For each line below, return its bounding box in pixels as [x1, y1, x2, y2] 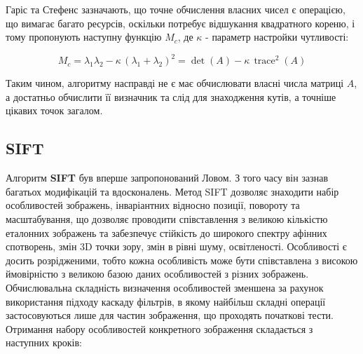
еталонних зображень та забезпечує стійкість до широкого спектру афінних [6, 225, 327, 240]
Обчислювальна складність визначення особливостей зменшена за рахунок [6, 280, 324, 295]
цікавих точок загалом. [6, 103, 103, 118]
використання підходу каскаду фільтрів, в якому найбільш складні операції [6, 294, 326, 308]
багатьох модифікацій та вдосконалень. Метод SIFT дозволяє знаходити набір [6, 184, 339, 198]
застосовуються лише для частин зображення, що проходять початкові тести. [6, 308, 334, 322]
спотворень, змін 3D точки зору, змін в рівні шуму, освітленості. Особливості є [6, 239, 347, 254]
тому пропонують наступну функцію [6, 29, 162, 44]
